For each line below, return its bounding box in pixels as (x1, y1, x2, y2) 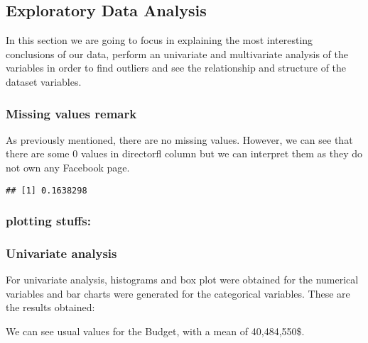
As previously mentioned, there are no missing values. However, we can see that (6, 132, 353, 147)
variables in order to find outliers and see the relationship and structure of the (6, 60, 347, 75)
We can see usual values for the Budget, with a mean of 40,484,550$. (6, 324, 305, 339)
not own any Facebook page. (6, 159, 130, 174)
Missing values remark (6, 104, 137, 122)
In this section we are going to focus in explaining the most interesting (6, 33, 313, 47)
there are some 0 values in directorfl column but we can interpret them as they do (6, 146, 363, 161)
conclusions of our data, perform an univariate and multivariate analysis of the (6, 46, 348, 61)
